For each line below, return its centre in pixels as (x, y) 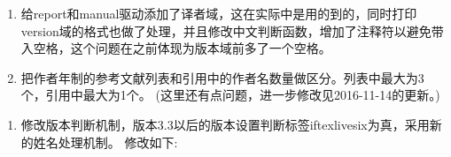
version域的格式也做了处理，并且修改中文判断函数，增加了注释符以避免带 (232, 30)
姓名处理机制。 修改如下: (105, 142)
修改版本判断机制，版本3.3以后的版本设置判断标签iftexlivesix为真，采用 (225, 124)
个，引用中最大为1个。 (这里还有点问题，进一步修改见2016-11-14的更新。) (230, 95)
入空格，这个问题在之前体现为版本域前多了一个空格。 (176, 48)
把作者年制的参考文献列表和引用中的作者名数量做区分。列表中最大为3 (222, 77)
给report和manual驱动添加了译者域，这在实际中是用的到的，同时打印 (219, 13)
